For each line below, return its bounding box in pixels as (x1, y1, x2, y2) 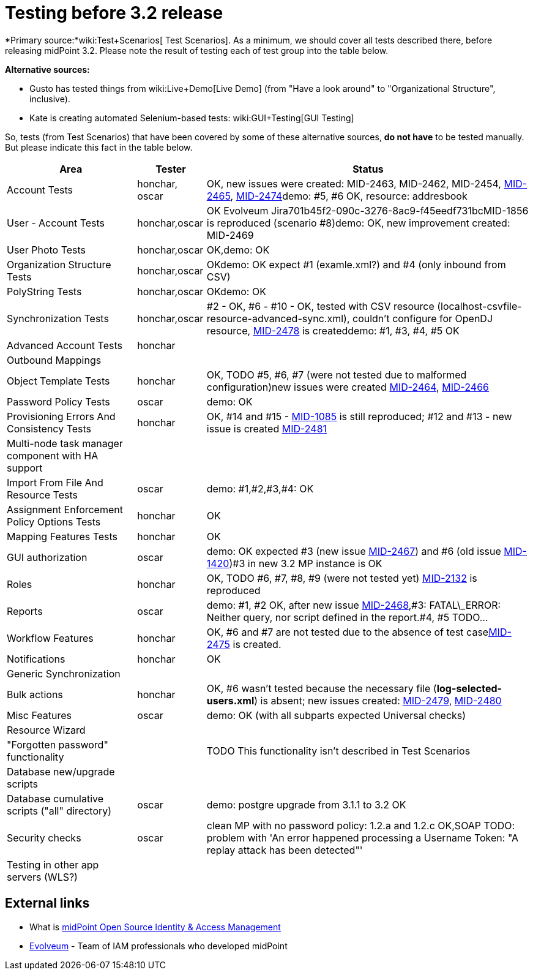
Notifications (7, 652, 65, 665)
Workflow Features (7, 631, 94, 644)
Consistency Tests (7, 422, 92, 435)
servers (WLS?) (7, 870, 78, 883)
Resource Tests (7, 488, 78, 501)
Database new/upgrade (7, 765, 115, 778)
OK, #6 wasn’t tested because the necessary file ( (206, 682, 437, 695)
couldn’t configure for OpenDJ (352, 312, 493, 325)
